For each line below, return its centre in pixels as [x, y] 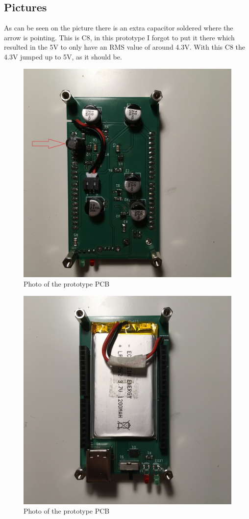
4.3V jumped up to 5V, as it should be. [63, 56]
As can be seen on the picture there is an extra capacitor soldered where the [119, 28]
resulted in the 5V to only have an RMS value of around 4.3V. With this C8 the [125, 47]
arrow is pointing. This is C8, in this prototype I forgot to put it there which [119, 37]
